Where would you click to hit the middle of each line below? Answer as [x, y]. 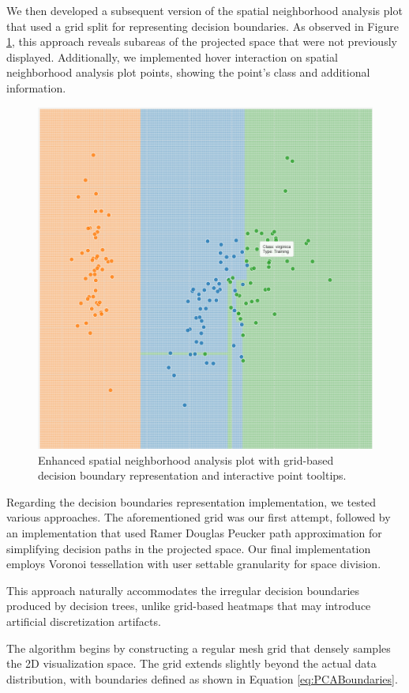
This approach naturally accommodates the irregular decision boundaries [183, 590]
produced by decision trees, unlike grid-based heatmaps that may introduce [189, 606]
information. [36, 87]
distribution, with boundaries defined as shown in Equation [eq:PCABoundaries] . [202, 678]
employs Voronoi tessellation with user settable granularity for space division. [194, 564]
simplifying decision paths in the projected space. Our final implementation [189, 548]
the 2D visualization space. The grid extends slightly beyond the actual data [191, 663]
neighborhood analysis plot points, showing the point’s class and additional [188, 72]
